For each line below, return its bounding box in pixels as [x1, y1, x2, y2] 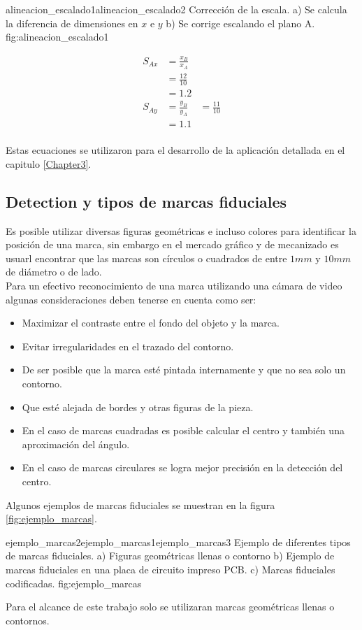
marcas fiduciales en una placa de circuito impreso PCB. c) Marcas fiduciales [6, 561, 335, 576]
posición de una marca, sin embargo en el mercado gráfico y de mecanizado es [6, 237, 339, 252]
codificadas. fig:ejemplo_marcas [6, 575, 142, 590]
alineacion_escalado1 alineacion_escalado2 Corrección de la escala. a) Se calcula [6, 2, 347, 16]
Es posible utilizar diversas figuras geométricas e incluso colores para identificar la [6, 223, 356, 238]
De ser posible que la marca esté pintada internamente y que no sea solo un [22, 362, 346, 377]
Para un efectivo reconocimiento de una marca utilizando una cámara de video [6, 278, 342, 293]
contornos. [6, 613, 50, 627]
